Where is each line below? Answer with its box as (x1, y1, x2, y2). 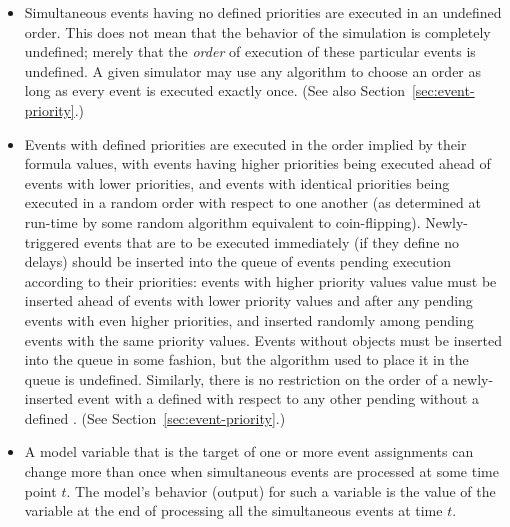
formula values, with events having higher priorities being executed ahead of (24, 153, 491, 174)
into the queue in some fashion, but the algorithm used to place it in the (24, 349, 469, 370)
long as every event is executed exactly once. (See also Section (24, 80, 405, 101)
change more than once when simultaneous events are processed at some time (24, 461, 499, 482)
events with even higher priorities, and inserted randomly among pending (24, 309, 474, 330)
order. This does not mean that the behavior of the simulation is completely (24, 21, 491, 42)
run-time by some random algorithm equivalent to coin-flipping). (24, 211, 421, 232)
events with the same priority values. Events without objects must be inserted (24, 329, 502, 350)
